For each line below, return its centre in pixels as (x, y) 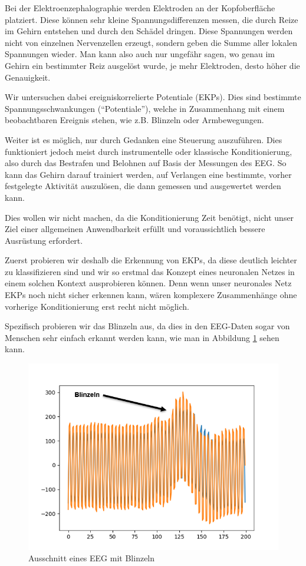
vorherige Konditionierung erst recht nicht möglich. (97, 306)
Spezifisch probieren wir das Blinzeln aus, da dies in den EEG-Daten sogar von (147, 326)
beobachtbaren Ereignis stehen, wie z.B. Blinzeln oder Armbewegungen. (134, 120)
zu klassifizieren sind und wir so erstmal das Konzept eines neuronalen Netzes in (150, 271)
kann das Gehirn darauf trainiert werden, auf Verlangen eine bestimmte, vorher (148, 174)
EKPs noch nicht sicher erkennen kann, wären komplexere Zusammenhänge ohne (151, 295)
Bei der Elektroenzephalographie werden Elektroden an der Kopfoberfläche (140, 8)
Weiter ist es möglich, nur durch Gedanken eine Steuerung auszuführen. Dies (144, 139)
